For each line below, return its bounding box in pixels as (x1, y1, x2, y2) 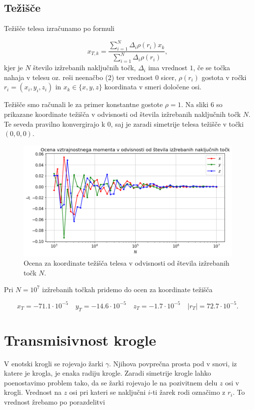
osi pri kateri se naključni (69, 387, 146, 397)
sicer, (161, 72, 176, 82)
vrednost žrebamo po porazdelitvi (4, 397, 105, 407)
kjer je (4, 62, 23, 73)
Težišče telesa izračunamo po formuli (4, 23, 114, 33)
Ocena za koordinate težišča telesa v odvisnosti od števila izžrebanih (24, 258, 229, 268)
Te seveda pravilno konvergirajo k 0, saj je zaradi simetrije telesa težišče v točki (4, 118, 244, 129)
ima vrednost (148, 62, 188, 73)
